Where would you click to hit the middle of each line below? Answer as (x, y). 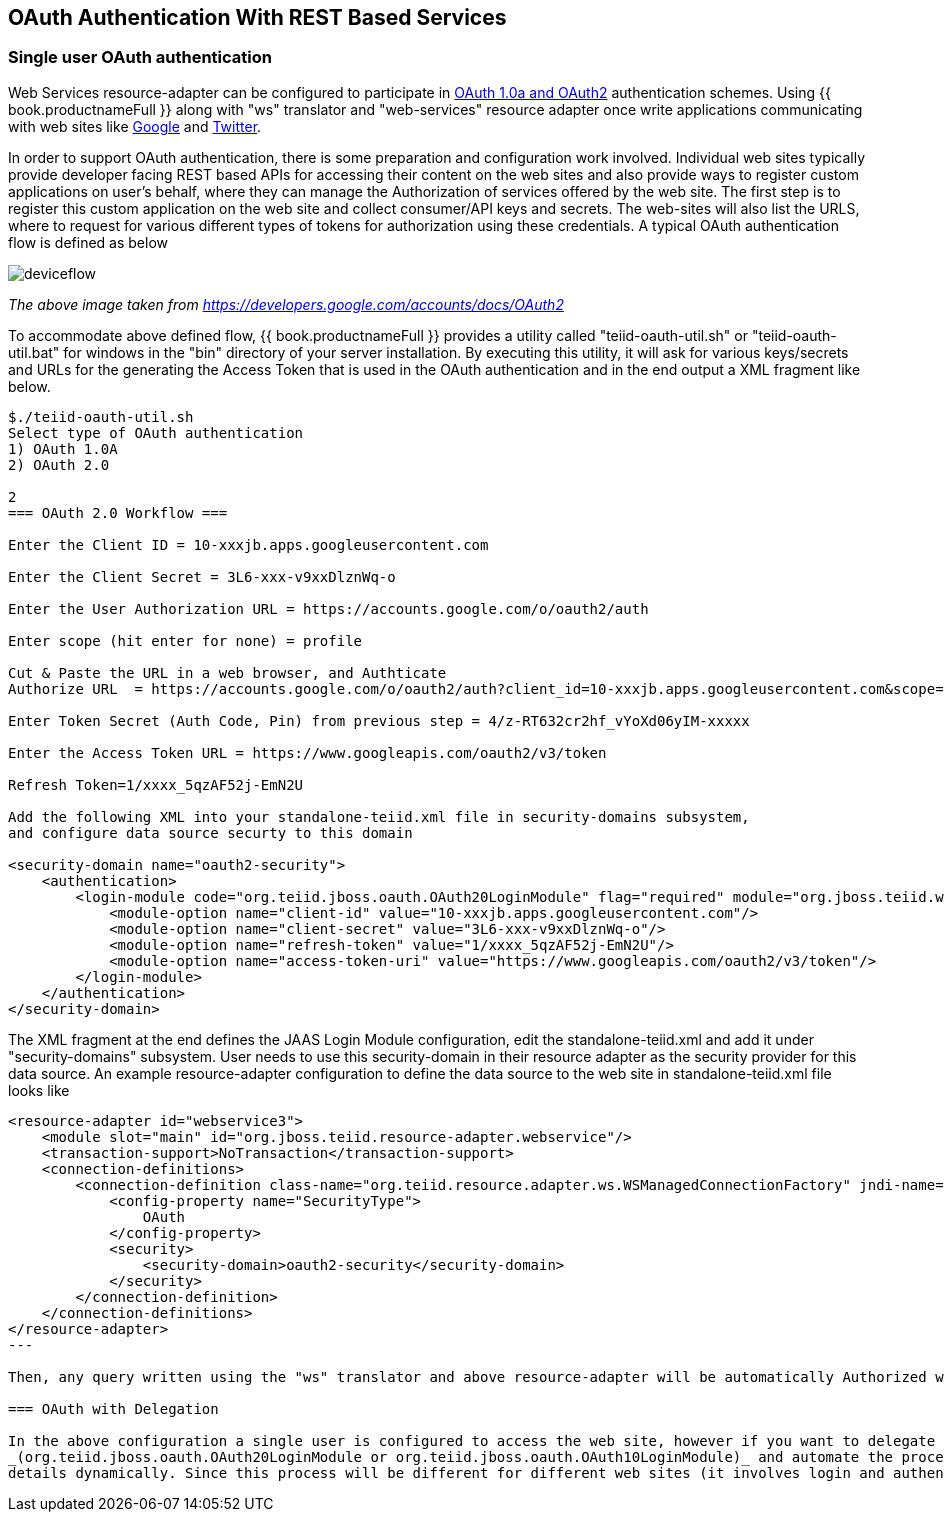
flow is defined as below (88, 242)
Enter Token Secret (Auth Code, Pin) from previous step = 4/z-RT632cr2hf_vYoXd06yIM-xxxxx (379, 720)
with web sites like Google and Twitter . (135, 126)
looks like (39, 1090)
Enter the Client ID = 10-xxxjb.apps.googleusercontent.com (248, 544)
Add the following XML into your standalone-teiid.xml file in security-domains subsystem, (379, 816)
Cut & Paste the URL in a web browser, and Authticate (227, 672)
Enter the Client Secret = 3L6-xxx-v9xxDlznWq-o (202, 576)
